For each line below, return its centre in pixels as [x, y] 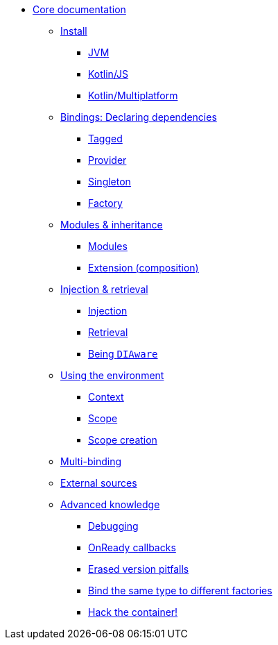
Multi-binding [91, 461]
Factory [105, 203]
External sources [99, 483]
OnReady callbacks [132, 547]
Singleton [110, 182]
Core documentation [79, 9]
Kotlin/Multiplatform [133, 95]
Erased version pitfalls [139, 569]
